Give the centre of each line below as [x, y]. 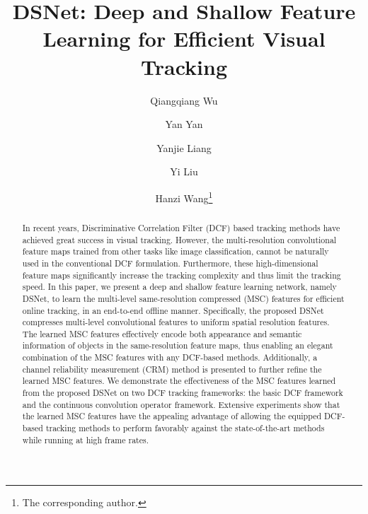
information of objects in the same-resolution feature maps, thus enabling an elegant [178, 345]
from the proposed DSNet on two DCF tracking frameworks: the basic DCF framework [183, 393]
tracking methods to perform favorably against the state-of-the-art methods [185, 428]
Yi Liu [184, 171]
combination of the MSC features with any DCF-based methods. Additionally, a [170, 357]
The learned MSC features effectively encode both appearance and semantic [162, 333]
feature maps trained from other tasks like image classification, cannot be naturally [176, 251]
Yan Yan [184, 124]
